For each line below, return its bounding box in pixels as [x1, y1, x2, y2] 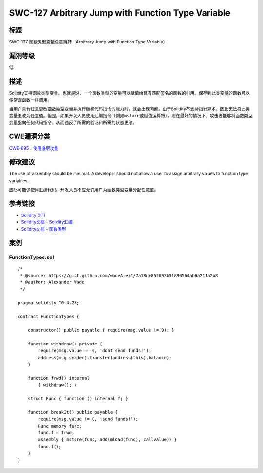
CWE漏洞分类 [9, 132, 51, 141]
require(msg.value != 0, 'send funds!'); [38, 416, 139, 422]
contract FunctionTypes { [18, 314, 80, 320]
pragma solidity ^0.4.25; [18, 300, 80, 305]
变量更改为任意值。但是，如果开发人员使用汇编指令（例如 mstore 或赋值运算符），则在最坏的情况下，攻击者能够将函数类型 [9, 113, 253, 119]
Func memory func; [38, 423, 82, 429]
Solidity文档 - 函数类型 [21, 226, 67, 232]
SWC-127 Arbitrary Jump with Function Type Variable [9, 7, 231, 18]
